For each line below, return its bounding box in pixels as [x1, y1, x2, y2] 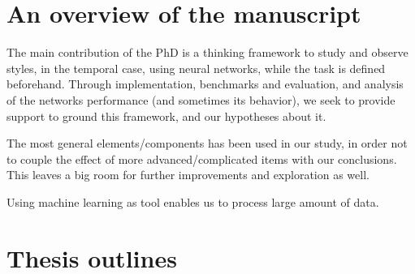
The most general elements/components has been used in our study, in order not [6, 135, 408, 152]
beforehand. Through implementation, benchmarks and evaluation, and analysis [6, 75, 404, 92]
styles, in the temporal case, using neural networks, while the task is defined [6, 59, 386, 76]
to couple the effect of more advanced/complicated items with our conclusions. [6, 150, 397, 167]
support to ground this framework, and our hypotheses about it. [6, 107, 326, 124]
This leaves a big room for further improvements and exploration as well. [6, 166, 370, 183]
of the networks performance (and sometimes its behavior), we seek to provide [6, 91, 396, 108]
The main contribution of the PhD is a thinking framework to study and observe [6, 44, 409, 61]
